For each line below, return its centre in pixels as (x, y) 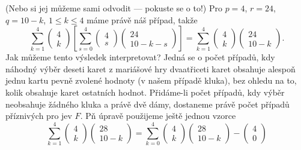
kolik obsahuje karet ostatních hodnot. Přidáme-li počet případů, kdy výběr (145, 92)
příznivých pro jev (39, 116)
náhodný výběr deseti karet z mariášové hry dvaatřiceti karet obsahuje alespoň (150, 68)
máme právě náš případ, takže (142, 19)
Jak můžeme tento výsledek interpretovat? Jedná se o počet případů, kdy (140, 57)
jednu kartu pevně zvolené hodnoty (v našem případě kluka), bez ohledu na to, (151, 80)
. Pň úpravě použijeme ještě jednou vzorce (158, 116)
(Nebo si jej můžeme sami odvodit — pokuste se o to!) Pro (114, 8)
